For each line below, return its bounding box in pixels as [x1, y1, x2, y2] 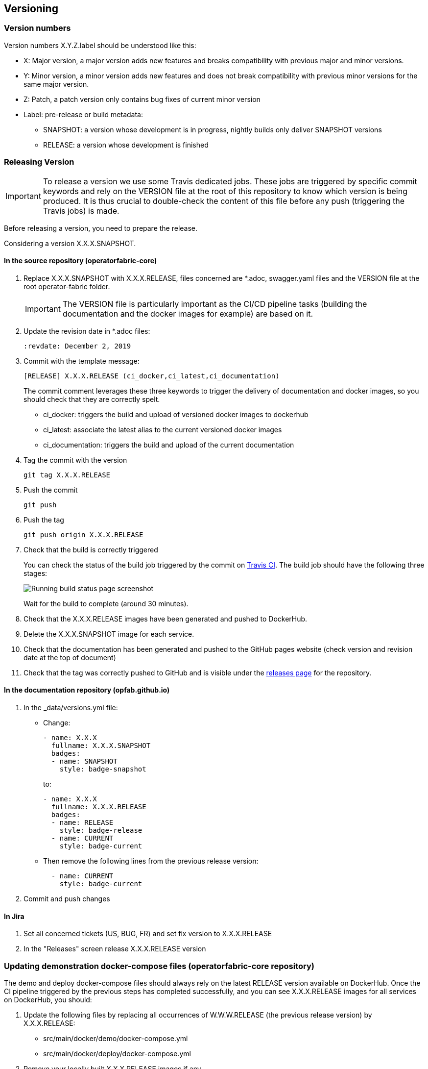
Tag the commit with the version [24, 455, 127, 464]
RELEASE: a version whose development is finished [43, 140, 209, 149]
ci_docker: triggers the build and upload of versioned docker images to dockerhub [43, 410, 309, 419]
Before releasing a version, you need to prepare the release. [4, 224, 198, 232]
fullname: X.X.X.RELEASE [51, 802, 146, 811]
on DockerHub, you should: [4, 995, 92, 1004]
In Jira [4, 912, 24, 920]
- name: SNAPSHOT [51, 757, 118, 765]
